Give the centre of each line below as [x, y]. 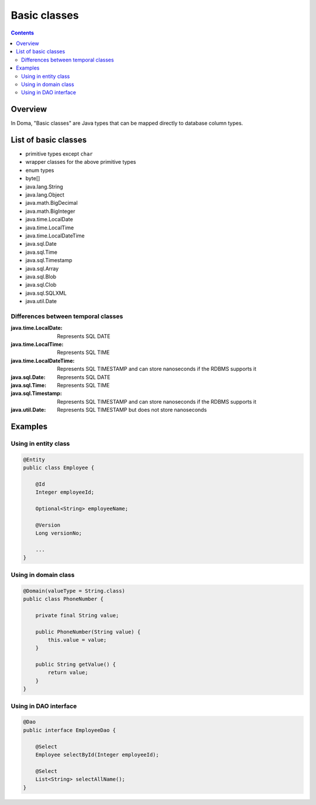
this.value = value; [77, 640]
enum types [40, 170]
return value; [68, 672]
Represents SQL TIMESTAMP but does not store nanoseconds [132, 410]
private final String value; [77, 615]
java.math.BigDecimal [52, 203]
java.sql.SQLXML [46, 293]
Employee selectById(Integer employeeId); [97, 754]
